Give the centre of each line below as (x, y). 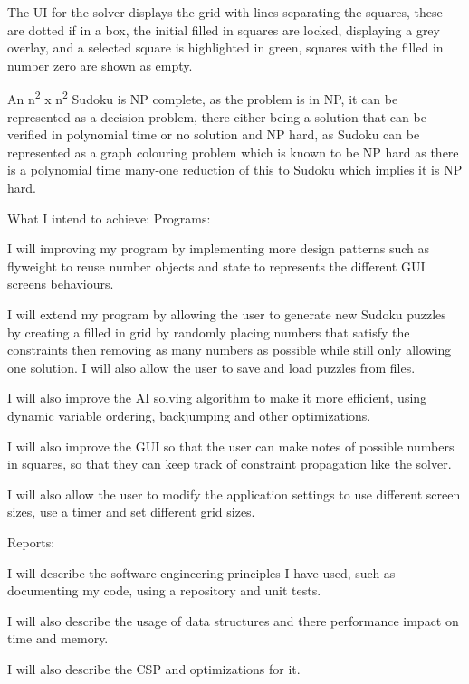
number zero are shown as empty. (100, 65)
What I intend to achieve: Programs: (109, 218)
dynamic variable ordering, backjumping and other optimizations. (189, 415)
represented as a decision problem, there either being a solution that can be (217, 116)
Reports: (31, 541)
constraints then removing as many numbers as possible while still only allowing (230, 350)
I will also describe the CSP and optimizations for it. (154, 668)
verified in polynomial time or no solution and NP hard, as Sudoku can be (214, 134)
